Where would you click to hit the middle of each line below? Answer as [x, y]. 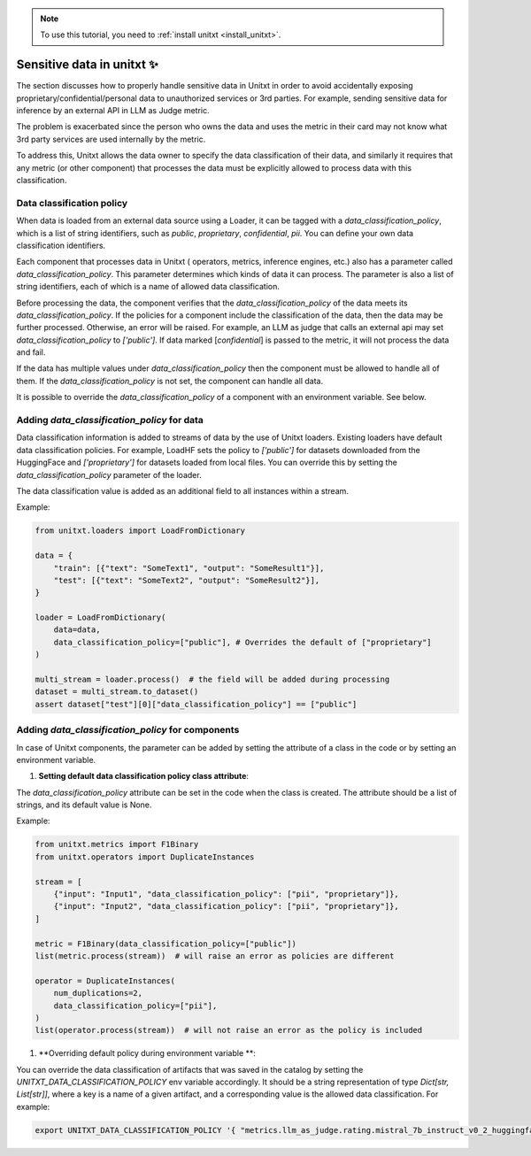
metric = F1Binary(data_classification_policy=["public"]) [165, 944]
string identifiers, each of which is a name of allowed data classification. [148, 287]
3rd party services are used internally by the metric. [111, 139]
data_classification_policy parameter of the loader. [109, 474]
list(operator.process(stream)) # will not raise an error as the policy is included [229, 1030]
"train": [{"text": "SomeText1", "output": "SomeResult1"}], [189, 568]
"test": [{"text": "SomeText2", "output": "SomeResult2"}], [187, 580]
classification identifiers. [61, 245]
